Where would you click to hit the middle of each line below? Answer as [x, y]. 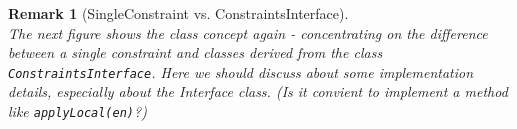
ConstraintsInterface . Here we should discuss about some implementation [241, 71]
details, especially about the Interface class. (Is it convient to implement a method [258, 91]
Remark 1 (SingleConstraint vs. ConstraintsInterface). [178, 13]
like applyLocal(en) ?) [77, 111]
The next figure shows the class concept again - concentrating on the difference [248, 32]
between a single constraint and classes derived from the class [195, 52]
